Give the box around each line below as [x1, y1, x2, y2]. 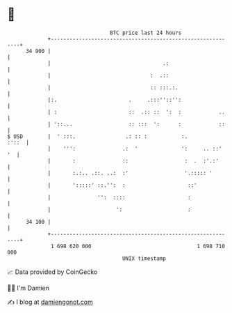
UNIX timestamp [122, 254, 167, 262]
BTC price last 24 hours [110, 29, 182, 36]
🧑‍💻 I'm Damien [7, 284, 50, 292]
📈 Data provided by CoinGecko [7, 268, 98, 276]
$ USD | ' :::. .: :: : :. [7, 132, 188, 140]
